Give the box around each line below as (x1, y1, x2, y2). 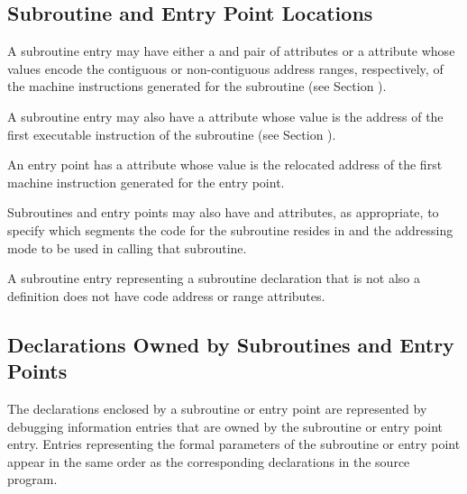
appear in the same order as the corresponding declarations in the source (7, 452, 410, 471)
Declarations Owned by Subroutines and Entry (7, 330, 454, 358)
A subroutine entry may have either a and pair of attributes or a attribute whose (7, 41, 455, 60)
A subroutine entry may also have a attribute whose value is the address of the (7, 106, 444, 125)
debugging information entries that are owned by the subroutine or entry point (7, 416, 444, 435)
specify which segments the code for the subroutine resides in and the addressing (7, 220, 453, 239)
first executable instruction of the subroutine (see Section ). (7, 124, 336, 143)
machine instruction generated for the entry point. (7, 172, 285, 191)
